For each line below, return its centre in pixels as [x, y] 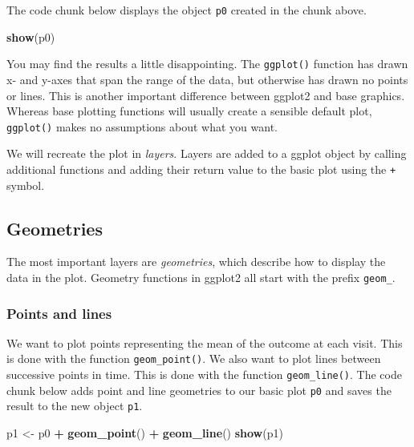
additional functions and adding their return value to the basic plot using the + [201, 169]
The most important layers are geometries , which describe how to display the [196, 262]
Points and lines [59, 313]
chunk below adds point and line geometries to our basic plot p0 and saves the [199, 390]
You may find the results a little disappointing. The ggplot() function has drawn [207, 64]
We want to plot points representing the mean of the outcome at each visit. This [205, 342]
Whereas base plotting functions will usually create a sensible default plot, [189, 111]
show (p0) [31, 36]
